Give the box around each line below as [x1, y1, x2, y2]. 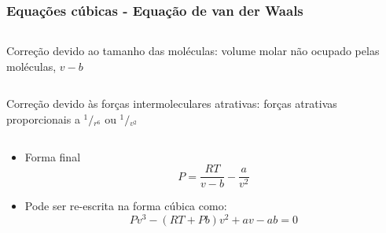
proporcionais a [6, 111, 80, 127]
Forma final [24, 148, 81, 165]
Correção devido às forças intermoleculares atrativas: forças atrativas [6, 95, 337, 112]
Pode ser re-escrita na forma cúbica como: [24, 198, 227, 214]
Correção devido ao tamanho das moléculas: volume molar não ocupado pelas [6, 43, 380, 59]
